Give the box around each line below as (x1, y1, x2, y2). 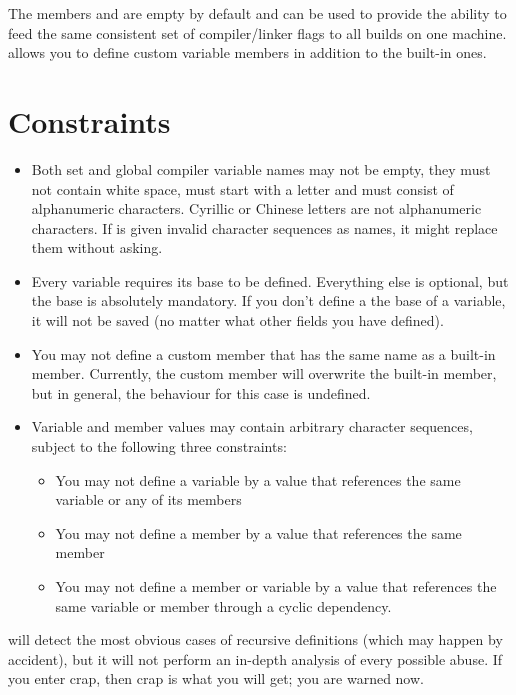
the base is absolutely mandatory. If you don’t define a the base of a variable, (31, 290, 506, 311)
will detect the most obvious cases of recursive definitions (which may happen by (8, 629, 503, 650)
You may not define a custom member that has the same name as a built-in (31, 343, 496, 364)
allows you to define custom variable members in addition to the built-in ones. (8, 42, 487, 63)
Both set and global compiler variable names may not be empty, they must (31, 158, 491, 179)
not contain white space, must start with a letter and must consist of (31, 178, 454, 199)
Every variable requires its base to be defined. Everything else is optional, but (31, 270, 509, 291)
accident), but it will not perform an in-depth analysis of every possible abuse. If (8, 648, 503, 669)
